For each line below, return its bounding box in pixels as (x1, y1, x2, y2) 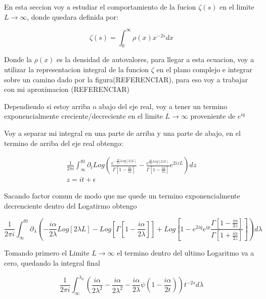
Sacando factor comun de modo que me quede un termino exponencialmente (4, 190, 240, 201)
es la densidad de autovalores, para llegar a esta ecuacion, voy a (57, 54, 254, 65)
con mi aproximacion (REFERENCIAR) (4, 84, 129, 94)
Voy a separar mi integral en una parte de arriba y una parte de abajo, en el (4, 128, 241, 138)
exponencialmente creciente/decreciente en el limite (4, 111, 163, 121)
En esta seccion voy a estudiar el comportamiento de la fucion (4, 2, 196, 12)
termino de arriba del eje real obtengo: (4, 137, 123, 148)
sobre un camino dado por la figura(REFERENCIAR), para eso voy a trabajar (4, 74, 248, 84)
